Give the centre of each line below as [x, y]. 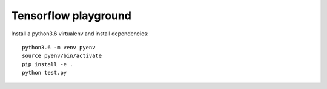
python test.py [45, 73]
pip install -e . [48, 64]
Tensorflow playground [71, 16]
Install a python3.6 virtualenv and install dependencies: [80, 34]
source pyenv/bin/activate [62, 56]
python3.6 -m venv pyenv [59, 47]
